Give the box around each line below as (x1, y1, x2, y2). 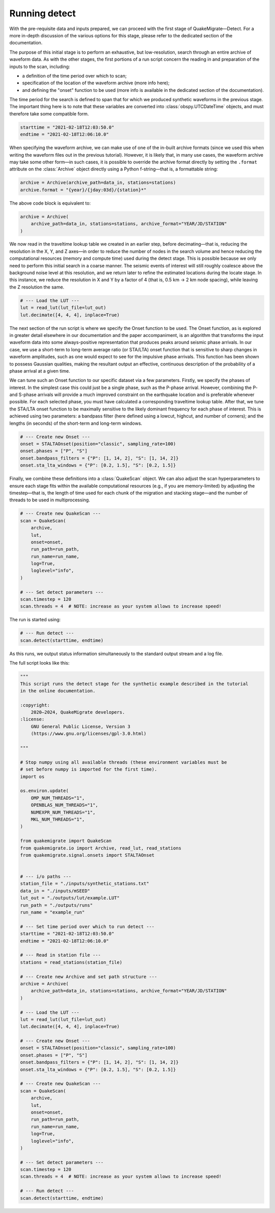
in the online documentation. (20, 688, 96, 694)
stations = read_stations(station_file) (20, 959, 122, 965)
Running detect (9, 8, 76, 19)
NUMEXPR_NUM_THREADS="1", (31, 809, 96, 815)
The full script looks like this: (9, 660, 70, 666)
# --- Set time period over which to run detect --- (20, 924, 155, 929)
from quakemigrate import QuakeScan (20, 838, 112, 844)
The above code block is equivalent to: (9, 200, 91, 206)
